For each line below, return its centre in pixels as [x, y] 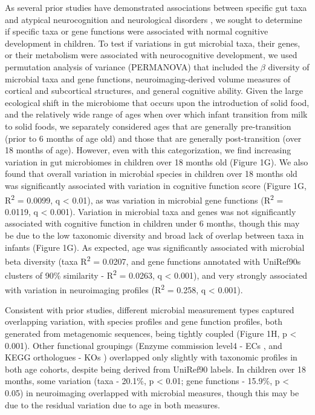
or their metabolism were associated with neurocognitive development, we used [151, 55]
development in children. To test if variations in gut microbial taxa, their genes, [153, 43]
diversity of [289, 66]
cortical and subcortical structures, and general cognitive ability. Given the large [154, 91]
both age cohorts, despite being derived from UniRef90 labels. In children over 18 [156, 369]
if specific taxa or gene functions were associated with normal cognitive [137, 31]
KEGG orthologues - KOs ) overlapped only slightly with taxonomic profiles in [151, 357]
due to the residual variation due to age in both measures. [112, 404]
